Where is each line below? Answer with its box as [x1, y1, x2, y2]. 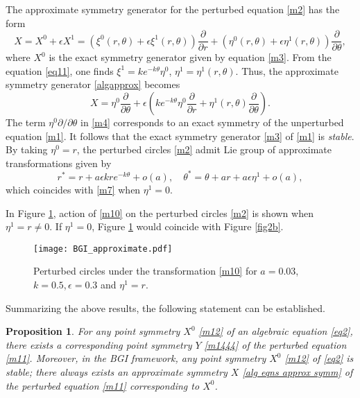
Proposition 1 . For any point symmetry [6, 324, 180, 338]
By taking [6, 142, 48, 157]
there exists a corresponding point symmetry [6, 337, 192, 352]
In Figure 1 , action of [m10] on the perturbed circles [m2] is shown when [6, 205, 314, 220]
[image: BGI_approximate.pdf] [33, 243, 173, 254]
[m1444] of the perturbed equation [204, 337, 347, 352]
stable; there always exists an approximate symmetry [6, 364, 228, 379]
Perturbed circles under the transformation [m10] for [33, 263, 257, 278]
